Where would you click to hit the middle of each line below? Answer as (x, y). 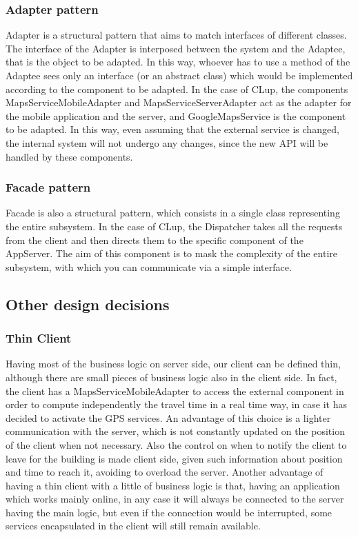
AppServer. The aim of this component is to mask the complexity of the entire (171, 253)
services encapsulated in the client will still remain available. (133, 526)
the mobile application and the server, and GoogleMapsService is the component (176, 115)
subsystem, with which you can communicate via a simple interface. (149, 266)
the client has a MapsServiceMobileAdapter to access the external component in (175, 391)
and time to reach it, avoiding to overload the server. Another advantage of (165, 472)
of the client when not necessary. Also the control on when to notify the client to (176, 444)
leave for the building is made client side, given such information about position (174, 458)
